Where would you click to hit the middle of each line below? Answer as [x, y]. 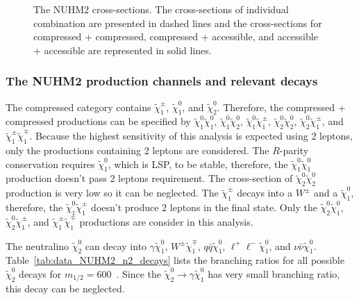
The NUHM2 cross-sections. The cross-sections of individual [161, 9]
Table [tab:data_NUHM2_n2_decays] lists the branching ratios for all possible [175, 260]
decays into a [265, 193]
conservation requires [50, 164]
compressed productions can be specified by [98, 121]
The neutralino [37, 245]
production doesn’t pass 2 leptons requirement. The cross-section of [149, 178]
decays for [40, 273]
